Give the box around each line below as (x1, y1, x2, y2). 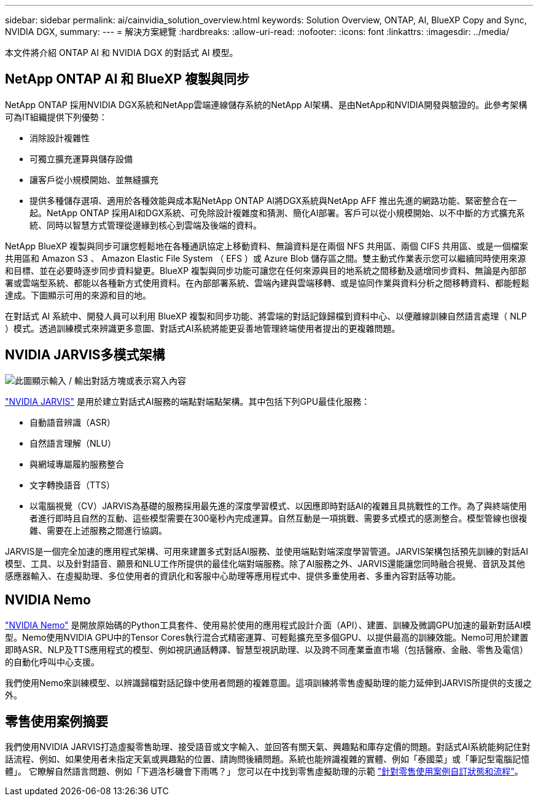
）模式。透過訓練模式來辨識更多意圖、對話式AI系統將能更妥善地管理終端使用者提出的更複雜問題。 (5, 322, 400, 334)
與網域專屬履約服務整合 (29, 458, 124, 469)
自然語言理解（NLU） (29, 437, 116, 448)
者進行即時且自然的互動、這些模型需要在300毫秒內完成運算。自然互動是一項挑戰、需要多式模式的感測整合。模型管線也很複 (29, 512, 528, 523)
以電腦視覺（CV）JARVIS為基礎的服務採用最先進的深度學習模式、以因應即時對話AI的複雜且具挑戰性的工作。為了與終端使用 (29, 500, 527, 511)
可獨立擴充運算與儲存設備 (29, 153, 133, 164)
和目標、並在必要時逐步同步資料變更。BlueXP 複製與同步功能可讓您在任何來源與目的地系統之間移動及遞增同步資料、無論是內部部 (5, 265, 527, 276)
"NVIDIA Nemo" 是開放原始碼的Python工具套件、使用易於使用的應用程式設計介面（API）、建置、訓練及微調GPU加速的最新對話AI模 (5, 619, 531, 630)
